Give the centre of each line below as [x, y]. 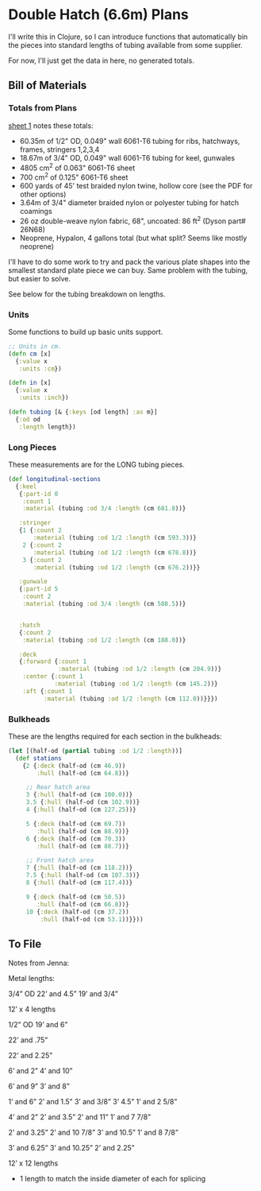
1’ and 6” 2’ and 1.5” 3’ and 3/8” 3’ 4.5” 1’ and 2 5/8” [93, 1102]
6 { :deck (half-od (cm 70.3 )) [76, 839]
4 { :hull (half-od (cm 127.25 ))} [81, 810]
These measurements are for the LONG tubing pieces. [96, 464]
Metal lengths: [32, 979]
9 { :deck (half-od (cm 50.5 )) [76, 897]
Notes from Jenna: [39, 963]
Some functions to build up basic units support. [86, 332]
